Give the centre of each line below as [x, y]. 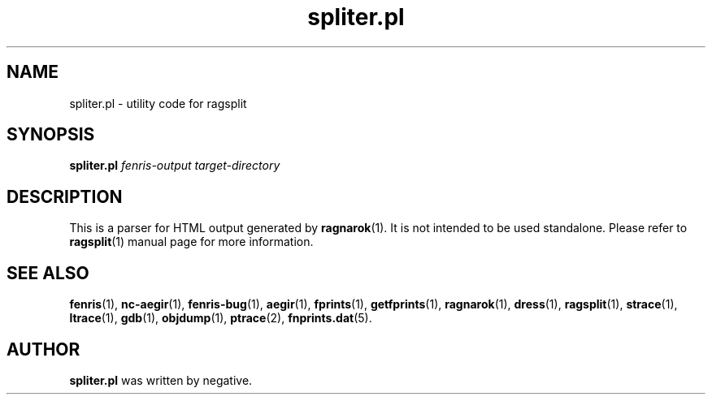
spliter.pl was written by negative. [161, 380]
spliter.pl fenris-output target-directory [175, 166]
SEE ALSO [48, 273]
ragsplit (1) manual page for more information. [191, 242]
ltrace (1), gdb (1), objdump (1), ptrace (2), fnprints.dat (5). [221, 318]
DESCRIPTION [65, 196]
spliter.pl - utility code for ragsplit [158, 103]
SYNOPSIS [51, 135]
